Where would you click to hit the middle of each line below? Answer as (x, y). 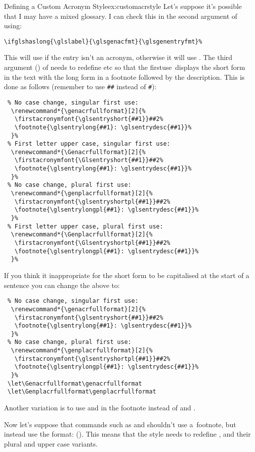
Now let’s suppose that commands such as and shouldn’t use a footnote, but (120, 424)
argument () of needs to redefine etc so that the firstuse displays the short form (125, 67)
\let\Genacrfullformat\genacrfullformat (75, 383)
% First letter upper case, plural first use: (85, 226)
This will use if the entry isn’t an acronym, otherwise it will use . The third (118, 57)
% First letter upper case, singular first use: (89, 144)
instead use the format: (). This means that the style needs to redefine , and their (127, 434)
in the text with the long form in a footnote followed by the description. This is (124, 77)
